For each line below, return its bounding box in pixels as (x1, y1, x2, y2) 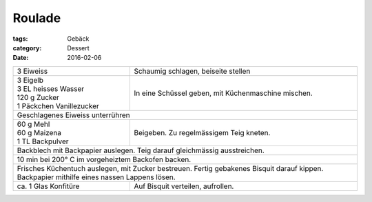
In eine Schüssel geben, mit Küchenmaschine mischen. (134, 88, 313, 98)
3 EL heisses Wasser (17, 83, 85, 93)
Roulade (12, 10, 61, 26)
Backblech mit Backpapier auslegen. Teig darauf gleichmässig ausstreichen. (17, 145, 265, 155)
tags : (12, 34, 28, 43)
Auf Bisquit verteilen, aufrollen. (134, 181, 234, 191)
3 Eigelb (17, 75, 44, 85)
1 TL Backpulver (17, 137, 69, 146)
